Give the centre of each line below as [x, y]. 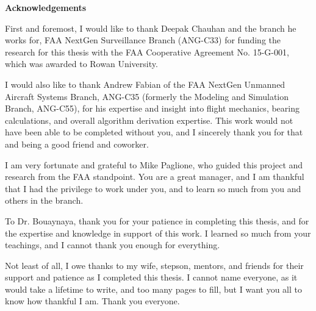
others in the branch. [44, 200]
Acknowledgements [46, 7]
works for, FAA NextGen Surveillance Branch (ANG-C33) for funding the [143, 40]
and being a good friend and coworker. [77, 144]
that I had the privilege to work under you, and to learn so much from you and [153, 188]
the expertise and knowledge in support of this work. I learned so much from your [158, 233]
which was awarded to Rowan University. [81, 64]
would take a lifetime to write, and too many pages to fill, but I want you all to [153, 289]
